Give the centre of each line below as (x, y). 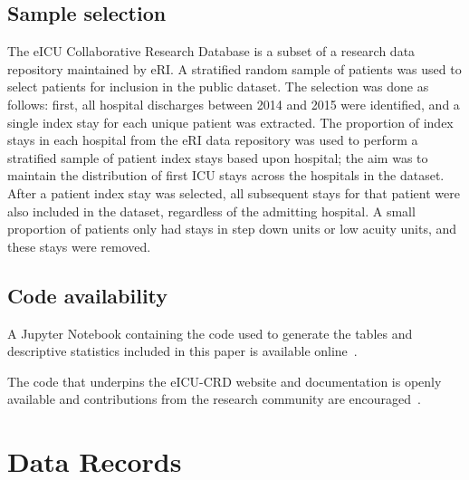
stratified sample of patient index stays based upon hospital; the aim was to (218, 157)
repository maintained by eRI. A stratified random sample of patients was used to (234, 68)
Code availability (88, 295)
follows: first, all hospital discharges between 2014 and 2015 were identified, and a (234, 104)
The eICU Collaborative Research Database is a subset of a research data (211, 51)
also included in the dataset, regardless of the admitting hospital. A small (211, 211)
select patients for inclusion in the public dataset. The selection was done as (218, 86)
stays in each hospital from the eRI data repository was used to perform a (213, 140)
